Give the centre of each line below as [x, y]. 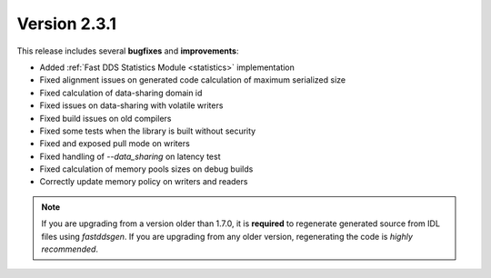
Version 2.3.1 [67, 24]
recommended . [70, 249]
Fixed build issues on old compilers [105, 118]
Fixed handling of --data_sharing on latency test [130, 156]
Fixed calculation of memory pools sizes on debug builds [146, 169]
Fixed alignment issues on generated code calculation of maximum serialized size [192, 80]
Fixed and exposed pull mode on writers [115, 144]
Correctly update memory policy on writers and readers [144, 182]
